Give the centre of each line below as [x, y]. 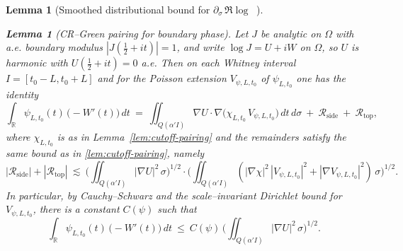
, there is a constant [76, 209]
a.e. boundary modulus [54, 47]
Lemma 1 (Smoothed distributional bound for [108, 9]
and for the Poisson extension [162, 78]
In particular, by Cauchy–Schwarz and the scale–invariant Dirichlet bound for [174, 195]
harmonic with [37, 63]
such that [177, 209]
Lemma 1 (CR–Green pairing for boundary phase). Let [127, 33]
